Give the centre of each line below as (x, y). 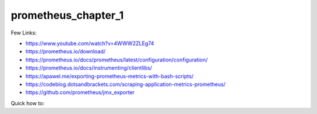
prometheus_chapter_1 (67, 15)
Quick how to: (28, 103)
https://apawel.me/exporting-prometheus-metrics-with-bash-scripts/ (109, 76)
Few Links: (24, 33)
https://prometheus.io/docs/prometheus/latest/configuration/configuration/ (117, 60)
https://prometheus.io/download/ (65, 51)
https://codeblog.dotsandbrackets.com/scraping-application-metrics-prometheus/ (126, 84)
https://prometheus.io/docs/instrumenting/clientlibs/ (89, 68)
